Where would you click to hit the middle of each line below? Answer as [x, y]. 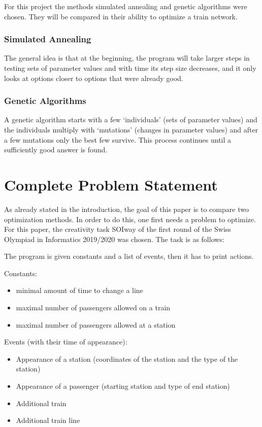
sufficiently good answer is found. [56, 150]
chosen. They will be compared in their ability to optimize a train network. [121, 16]
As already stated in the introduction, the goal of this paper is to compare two [126, 209]
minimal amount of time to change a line [79, 290]
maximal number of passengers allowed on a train [93, 308]
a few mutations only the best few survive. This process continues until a [118, 139]
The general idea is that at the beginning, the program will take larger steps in [127, 58]
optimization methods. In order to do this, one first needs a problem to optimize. [130, 219]
